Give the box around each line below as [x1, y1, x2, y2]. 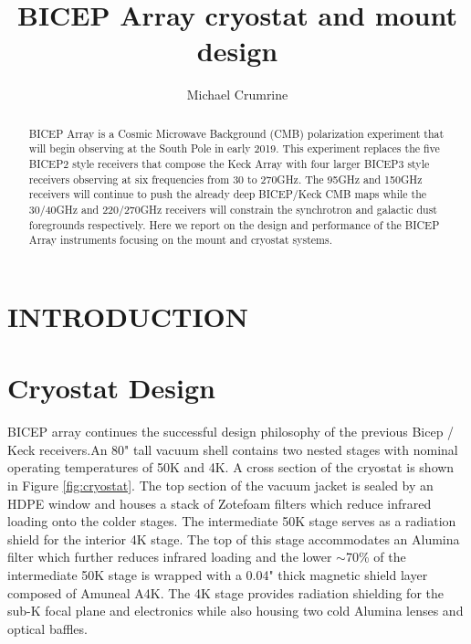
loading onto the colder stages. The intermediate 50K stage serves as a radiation [7, 512, 456, 531]
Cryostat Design [7, 369, 215, 406]
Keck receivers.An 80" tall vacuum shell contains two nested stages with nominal [7, 439, 458, 459]
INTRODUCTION [7, 297, 249, 334]
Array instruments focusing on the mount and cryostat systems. [28, 232, 332, 248]
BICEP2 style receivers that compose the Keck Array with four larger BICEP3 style [28, 156, 430, 172]
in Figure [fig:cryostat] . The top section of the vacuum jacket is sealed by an [7, 476, 434, 495]
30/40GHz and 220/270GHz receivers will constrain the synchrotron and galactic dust [28, 201, 437, 216]
